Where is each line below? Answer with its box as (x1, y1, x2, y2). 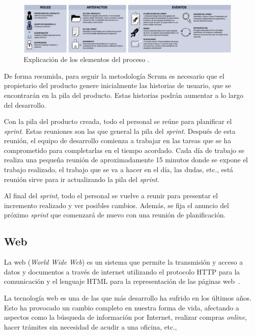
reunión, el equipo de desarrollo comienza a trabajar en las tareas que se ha (4, 135, 231, 146)
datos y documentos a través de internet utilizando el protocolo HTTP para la (4, 266, 240, 276)
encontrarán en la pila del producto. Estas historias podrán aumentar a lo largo (4, 90, 244, 100)
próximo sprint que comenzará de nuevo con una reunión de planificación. (4, 210, 226, 220)
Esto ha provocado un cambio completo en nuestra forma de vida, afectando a (4, 302, 239, 312)
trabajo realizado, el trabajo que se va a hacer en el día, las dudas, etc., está (4, 164, 233, 175)
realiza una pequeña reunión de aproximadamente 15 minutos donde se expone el (4, 154, 248, 165)
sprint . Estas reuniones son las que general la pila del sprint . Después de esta (4, 125, 236, 136)
